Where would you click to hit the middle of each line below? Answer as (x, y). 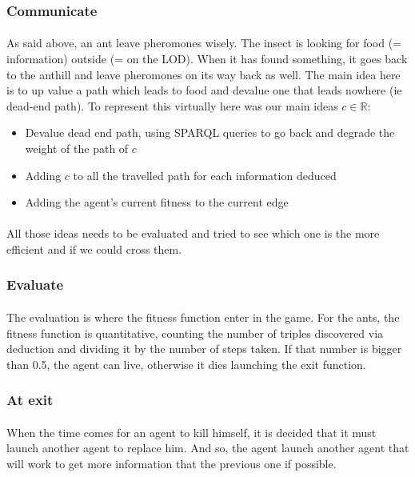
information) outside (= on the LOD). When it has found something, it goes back (207, 59)
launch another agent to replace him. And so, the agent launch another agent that (208, 448)
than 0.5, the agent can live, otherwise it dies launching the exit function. (186, 364)
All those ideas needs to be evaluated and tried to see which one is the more (193, 233)
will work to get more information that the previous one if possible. (172, 463)
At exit (30, 400)
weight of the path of (77, 148)
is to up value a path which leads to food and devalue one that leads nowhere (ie (204, 90)
